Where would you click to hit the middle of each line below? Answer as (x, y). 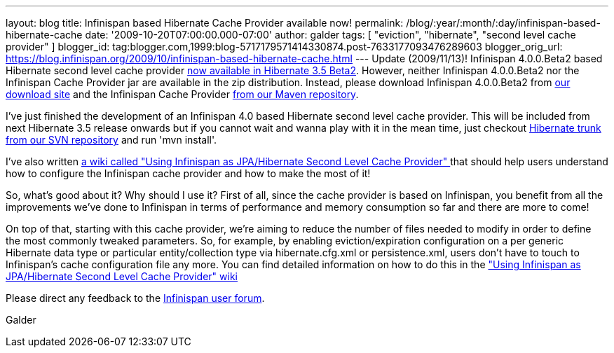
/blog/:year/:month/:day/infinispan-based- (503, 23)
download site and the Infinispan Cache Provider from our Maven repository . (182, 94)
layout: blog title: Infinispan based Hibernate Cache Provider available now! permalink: (205, 23)
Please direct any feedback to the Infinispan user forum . (135, 298)
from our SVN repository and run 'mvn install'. (111, 140)
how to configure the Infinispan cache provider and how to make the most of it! (188, 173)
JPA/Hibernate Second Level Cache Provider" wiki (122, 276)
